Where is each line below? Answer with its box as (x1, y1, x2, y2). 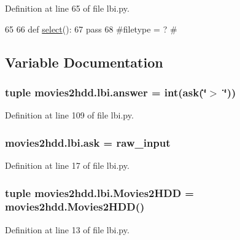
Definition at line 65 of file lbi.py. (5, 2, 130, 14)
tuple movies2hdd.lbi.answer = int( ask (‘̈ (5, 84, 207, 99)
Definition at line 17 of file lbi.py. (5, 159, 130, 171)
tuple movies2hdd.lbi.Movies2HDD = (5, 185, 194, 200)
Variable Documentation (5, 52, 163, 71)
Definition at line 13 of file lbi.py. (5, 223, 130, 236)
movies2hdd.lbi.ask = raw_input (5, 134, 171, 150)
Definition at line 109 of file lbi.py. (5, 109, 134, 122)
